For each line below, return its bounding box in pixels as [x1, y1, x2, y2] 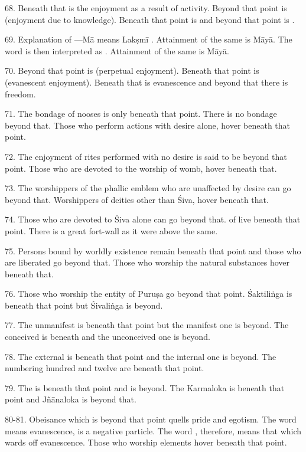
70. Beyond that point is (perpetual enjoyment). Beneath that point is [5, 64, 259, 77]
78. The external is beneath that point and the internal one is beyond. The [5, 350, 276, 362]
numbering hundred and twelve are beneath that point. [5, 362, 204, 374]
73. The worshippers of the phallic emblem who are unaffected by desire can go [5, 182, 291, 194]
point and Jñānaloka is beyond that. [5, 393, 136, 405]
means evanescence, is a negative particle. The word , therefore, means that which [5, 424, 302, 437]
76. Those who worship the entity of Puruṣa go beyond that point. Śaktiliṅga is [5, 287, 292, 300]
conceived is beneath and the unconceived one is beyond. [5, 330, 210, 343]
